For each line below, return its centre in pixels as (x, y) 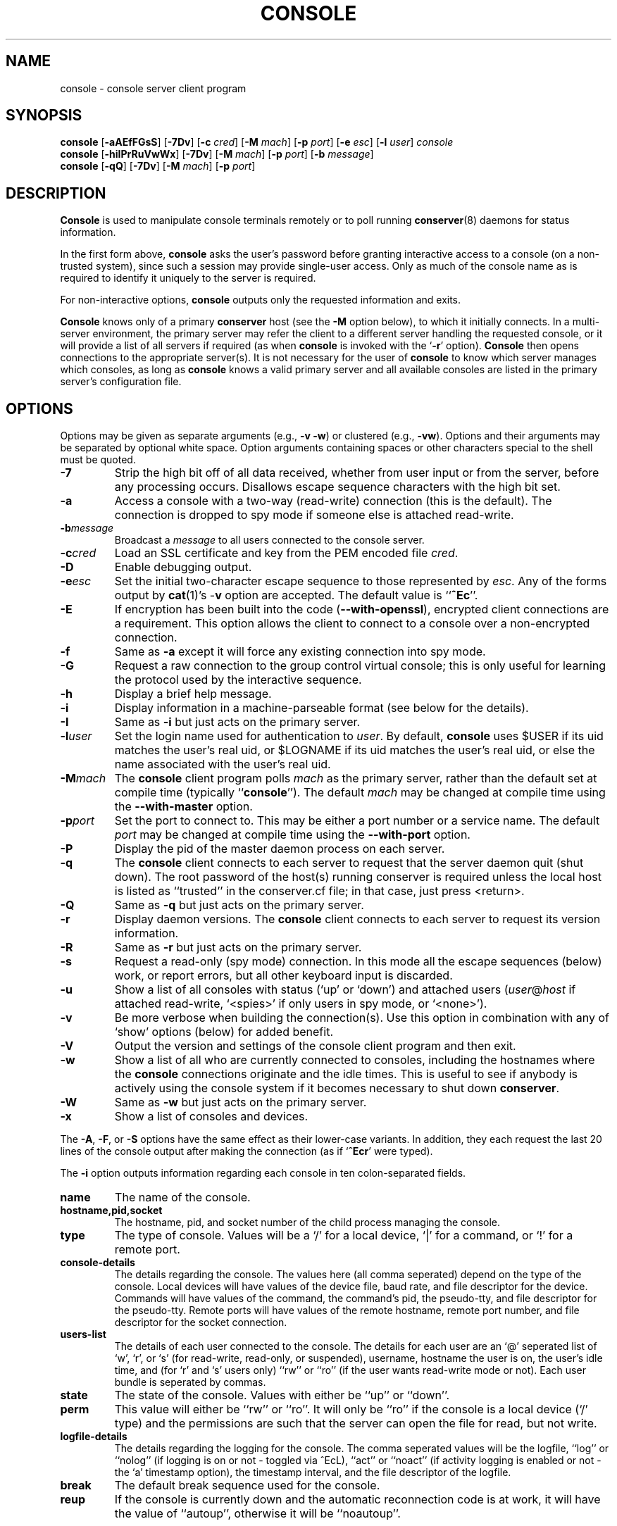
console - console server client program (153, 88)
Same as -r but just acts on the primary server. (238, 948)
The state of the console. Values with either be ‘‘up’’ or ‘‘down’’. (282, 1395)
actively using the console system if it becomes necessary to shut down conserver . (337, 1088)
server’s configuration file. (121, 382)
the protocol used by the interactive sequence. (238, 680)
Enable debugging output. (183, 567)
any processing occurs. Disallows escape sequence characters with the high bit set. (337, 487)
